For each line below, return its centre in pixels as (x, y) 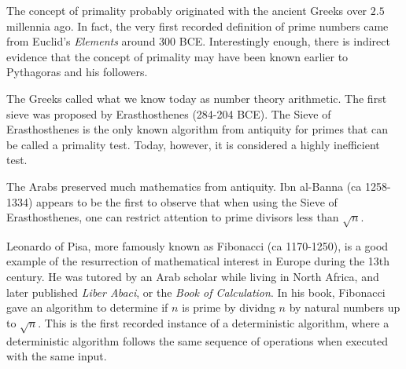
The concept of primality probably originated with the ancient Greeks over (187, 10)
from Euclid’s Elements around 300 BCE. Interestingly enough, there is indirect (198, 41)
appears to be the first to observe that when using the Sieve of (187, 201)
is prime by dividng (229, 307)
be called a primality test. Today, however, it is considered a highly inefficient (193, 144)
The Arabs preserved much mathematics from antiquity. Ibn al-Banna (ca (184, 186)
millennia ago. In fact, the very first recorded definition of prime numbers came (197, 26)
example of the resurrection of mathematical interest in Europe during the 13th (198, 261)
